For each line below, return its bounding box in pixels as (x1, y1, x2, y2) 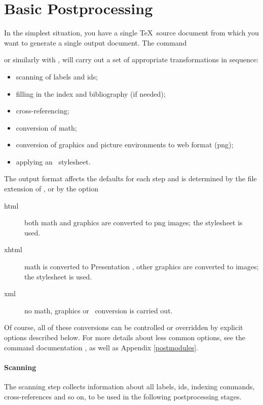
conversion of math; (16, 122, 77, 133)
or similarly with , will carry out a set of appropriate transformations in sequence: (4, 54, 258, 65)
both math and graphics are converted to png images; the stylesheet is (24, 217, 243, 228)
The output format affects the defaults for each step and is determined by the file (4, 173, 257, 184)
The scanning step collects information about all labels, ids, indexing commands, (4, 381, 255, 391)
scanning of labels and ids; (16, 71, 98, 82)
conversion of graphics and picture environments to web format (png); (16, 139, 234, 150)
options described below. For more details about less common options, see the (4, 332, 246, 342)
